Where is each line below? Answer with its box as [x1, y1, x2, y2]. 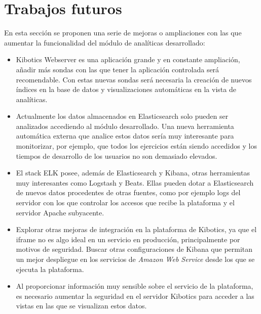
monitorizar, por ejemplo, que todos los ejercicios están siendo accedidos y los [16, 141, 257, 151]
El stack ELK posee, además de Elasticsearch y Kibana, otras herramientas [16, 167, 250, 178]
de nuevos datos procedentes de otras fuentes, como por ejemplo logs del [16, 187, 241, 198]
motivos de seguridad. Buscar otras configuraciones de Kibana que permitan [16, 244, 253, 254]
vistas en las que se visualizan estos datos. [16, 300, 147, 311]
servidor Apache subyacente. [16, 207, 104, 217]
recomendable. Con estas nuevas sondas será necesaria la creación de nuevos [16, 74, 252, 84]
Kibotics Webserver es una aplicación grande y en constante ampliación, [16, 54, 240, 65]
